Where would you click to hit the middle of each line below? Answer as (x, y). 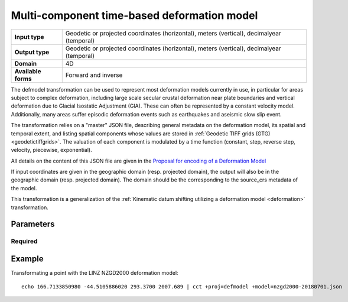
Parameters (33, 224)
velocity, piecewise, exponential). (51, 150)
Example (27, 259)
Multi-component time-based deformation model (134, 15)
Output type (32, 52)
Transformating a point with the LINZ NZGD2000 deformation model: (95, 273)
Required (24, 241)
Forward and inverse (94, 75)
